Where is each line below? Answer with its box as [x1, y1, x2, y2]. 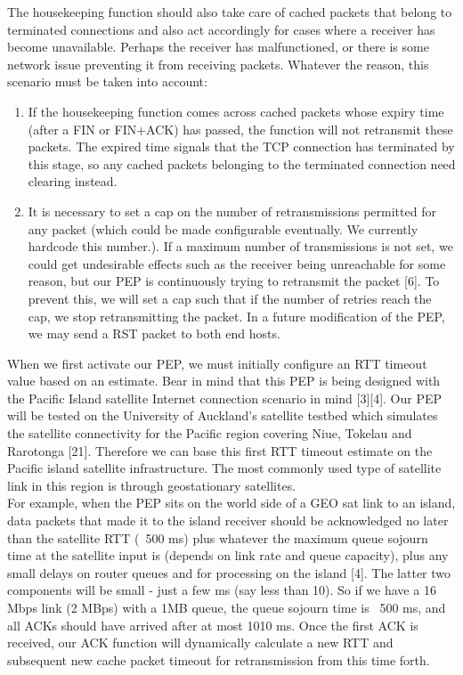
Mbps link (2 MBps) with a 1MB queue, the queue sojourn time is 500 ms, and [7, 598, 446, 616]
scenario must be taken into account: [7, 72, 207, 91]
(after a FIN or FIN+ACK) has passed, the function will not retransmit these [28, 119, 453, 138]
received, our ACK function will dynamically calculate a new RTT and [7, 633, 394, 652]
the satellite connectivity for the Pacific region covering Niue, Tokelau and [7, 424, 412, 443]
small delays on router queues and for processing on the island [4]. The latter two [7, 563, 451, 581]
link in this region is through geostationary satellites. [7, 476, 296, 494]
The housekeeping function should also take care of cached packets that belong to [7, 3, 452, 20]
